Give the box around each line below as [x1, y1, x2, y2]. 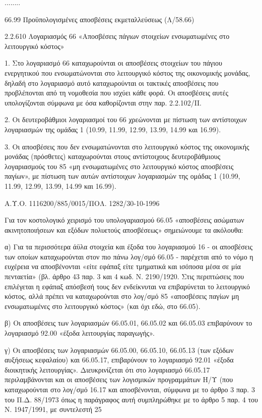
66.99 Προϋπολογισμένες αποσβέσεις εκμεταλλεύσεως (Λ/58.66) [5, 14, 194, 24]
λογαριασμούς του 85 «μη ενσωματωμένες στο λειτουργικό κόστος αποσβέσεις [5, 161, 234, 171]
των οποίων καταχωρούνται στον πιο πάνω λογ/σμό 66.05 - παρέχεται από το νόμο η [5, 251, 253, 262]
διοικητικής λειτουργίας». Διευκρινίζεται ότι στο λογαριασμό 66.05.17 [5, 364, 210, 375]
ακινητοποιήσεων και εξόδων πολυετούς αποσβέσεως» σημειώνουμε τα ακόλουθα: [5, 224, 243, 235]
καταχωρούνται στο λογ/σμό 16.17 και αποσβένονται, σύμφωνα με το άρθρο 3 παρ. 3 [5, 384, 255, 394]
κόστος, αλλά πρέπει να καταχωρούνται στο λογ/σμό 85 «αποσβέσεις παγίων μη [5, 291, 239, 301]
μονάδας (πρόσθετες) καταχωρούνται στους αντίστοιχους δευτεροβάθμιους [5, 151, 221, 162]
